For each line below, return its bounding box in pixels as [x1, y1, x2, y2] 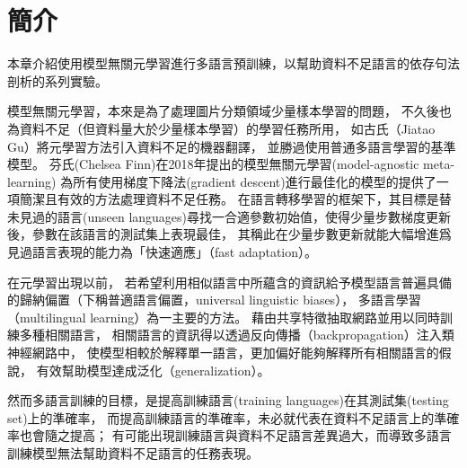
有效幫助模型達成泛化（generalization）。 [36, 360, 270, 379]
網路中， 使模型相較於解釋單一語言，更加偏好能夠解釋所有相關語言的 [31, 343, 439, 362]
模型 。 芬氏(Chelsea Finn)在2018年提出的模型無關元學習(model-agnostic [7, 155, 419, 173]
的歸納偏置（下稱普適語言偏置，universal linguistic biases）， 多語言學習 [7, 290, 421, 309]
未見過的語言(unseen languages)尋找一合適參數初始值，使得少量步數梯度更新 [7, 207, 452, 225]
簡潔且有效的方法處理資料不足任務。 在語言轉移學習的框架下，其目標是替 [19, 190, 452, 208]
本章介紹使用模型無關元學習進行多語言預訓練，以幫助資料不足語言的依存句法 [7, 54, 460, 73]
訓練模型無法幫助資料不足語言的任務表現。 [7, 444, 259, 462]
